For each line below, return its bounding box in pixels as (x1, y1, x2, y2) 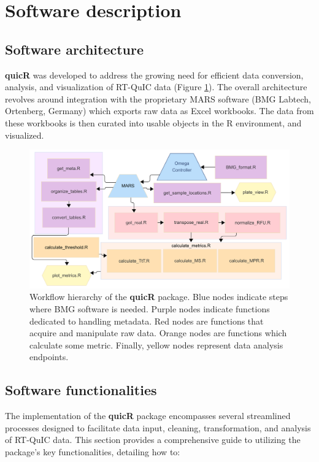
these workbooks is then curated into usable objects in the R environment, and (5, 116, 302, 129)
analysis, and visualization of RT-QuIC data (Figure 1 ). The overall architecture (5, 80, 307, 93)
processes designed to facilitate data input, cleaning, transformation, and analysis (5, 421, 311, 434)
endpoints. (29, 350, 69, 363)
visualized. (5, 128, 44, 141)
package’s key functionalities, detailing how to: (5, 445, 180, 458)
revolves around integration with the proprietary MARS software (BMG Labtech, (5, 92, 311, 105)
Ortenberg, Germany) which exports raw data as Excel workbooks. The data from (5, 104, 314, 117)
